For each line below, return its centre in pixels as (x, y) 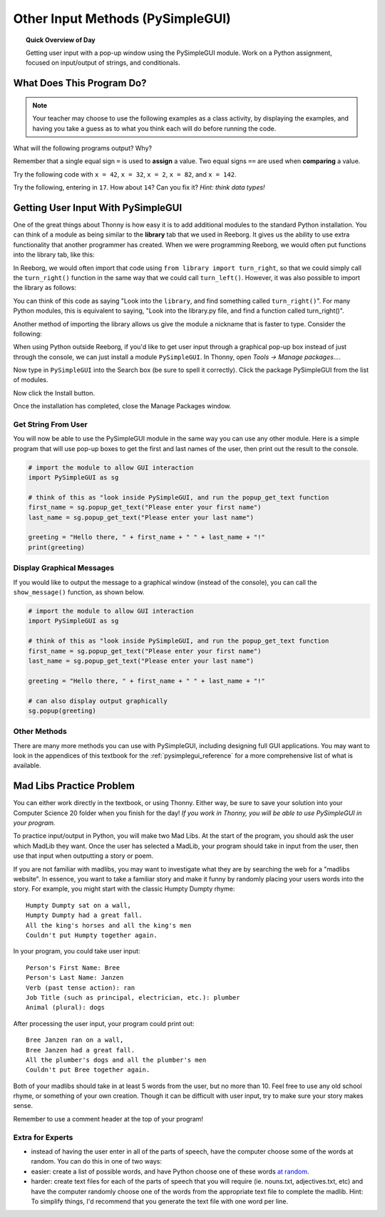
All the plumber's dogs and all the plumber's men (116, 1060)
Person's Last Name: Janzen (75, 978)
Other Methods (40, 732)
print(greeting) (57, 547)
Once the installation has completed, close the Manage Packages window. (122, 406)
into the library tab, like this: (54, 255)
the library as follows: (45, 288)
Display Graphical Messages (63, 568)
